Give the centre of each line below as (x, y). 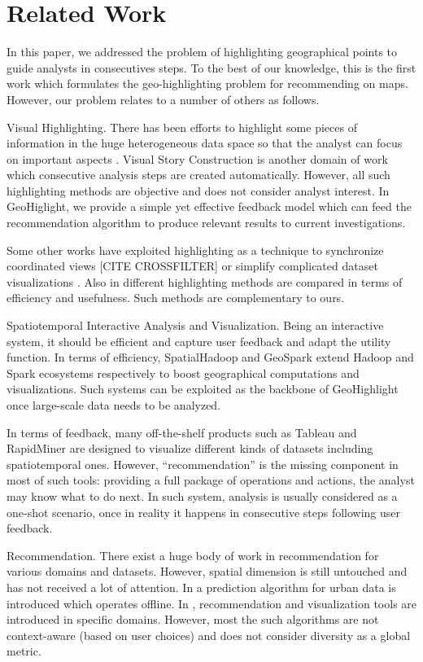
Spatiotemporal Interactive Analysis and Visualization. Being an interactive (195, 325)
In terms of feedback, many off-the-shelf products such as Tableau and (182, 432)
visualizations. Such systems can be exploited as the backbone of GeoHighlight (203, 389)
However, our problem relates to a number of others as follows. (163, 99)
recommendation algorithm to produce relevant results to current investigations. (206, 223)
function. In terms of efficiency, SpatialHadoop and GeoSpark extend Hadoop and (210, 357)
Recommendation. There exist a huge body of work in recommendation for (193, 555)
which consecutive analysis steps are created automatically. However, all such (198, 175)
